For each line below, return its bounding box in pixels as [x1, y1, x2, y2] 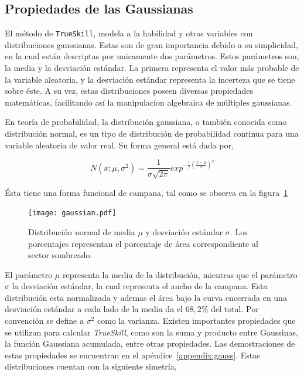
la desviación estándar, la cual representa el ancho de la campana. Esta [12, 280, 268, 292]
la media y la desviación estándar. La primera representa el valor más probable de [5, 62, 299, 74]
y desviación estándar [145, 225, 223, 238]
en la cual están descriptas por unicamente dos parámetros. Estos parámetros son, [5, 50, 299, 62]
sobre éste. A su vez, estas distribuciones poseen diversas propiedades [5, 84, 254, 97]
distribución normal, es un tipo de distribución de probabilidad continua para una [5, 127, 299, 140]
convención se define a [5, 314, 84, 327]
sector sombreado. [28, 249, 93, 261]
